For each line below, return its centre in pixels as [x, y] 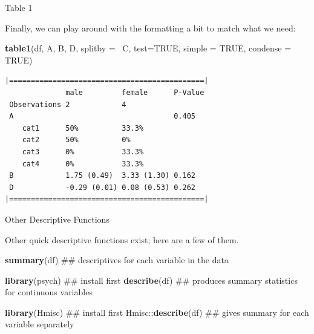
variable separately [40, 324]
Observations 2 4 [68, 104]
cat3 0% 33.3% [83, 152]
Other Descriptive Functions [57, 219]
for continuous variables [49, 292]
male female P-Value [135, 92]
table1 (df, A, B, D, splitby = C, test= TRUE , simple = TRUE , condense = [148, 48]
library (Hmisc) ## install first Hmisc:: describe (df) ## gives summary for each [157, 312]
